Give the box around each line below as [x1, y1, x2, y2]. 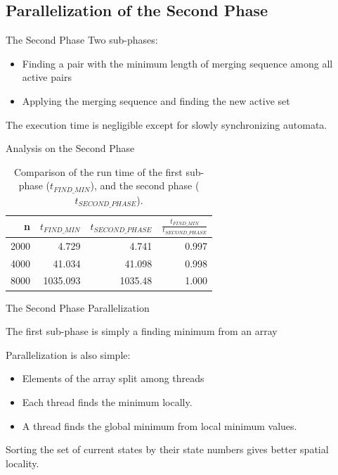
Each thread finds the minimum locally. [22, 394, 193, 409]
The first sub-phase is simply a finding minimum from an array [6, 324, 278, 338]
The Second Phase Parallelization [6, 300, 150, 315]
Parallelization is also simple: [6, 347, 131, 362]
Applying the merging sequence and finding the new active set [22, 93, 290, 108]
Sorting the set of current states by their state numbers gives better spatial [6, 442, 329, 457]
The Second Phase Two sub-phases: [6, 32, 158, 47]
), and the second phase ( [90, 178, 200, 193]
